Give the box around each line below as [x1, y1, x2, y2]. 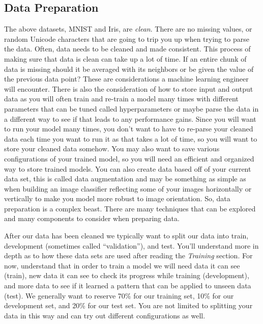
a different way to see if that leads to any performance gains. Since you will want [4, 113, 256, 124]
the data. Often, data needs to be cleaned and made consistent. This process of [4, 43, 251, 54]
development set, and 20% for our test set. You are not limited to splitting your [4, 300, 253, 311]
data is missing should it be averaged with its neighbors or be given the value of [4, 63, 254, 74]
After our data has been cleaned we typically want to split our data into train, [4, 230, 249, 241]
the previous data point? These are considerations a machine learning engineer [4, 73, 249, 84]
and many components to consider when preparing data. [4, 213, 180, 224]
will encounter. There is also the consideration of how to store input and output [4, 83, 253, 94]
